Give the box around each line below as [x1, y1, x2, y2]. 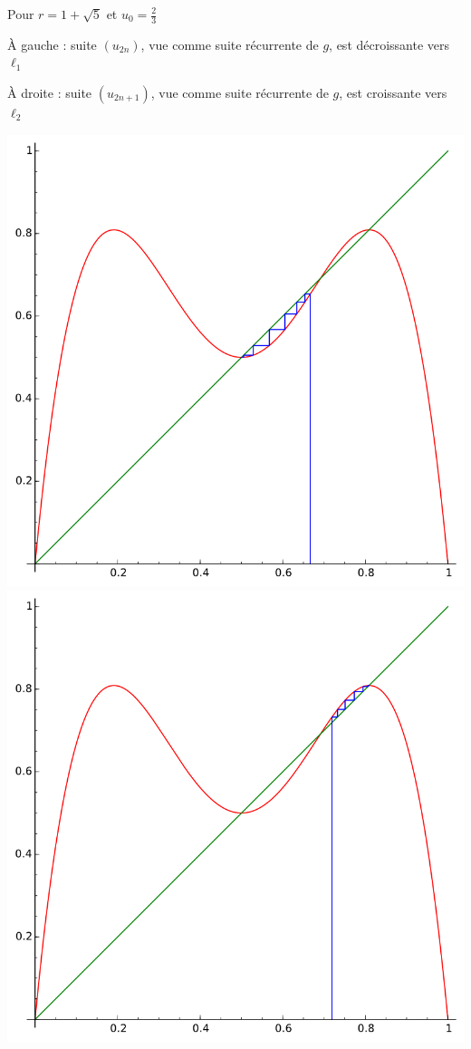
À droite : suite [7, 83, 92, 102]
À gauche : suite [7, 34, 97, 53]
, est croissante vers [339, 83, 447, 102]
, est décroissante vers [329, 34, 450, 53]
